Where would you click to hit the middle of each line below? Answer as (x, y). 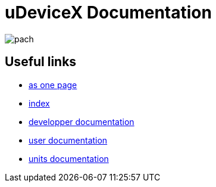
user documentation (68, 140)
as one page (53, 85)
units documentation (69, 158)
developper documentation (82, 121)
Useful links (41, 62)
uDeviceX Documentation (108, 13)
